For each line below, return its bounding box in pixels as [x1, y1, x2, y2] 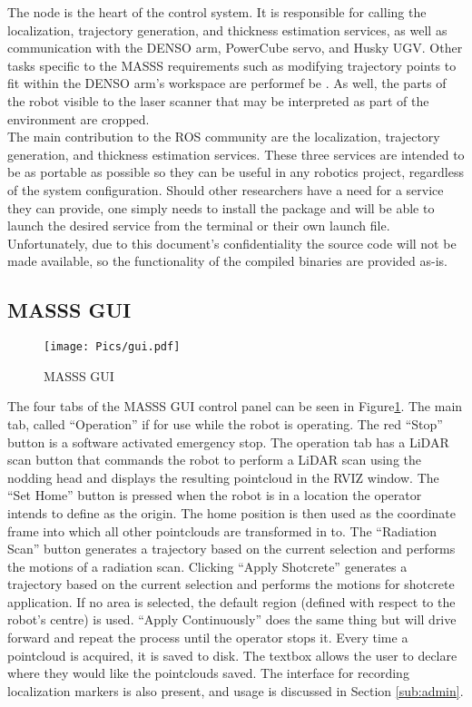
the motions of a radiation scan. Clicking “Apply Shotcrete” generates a [7, 556, 408, 575]
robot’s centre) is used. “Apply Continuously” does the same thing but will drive [7, 610, 457, 629]
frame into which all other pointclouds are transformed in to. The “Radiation [7, 521, 438, 540]
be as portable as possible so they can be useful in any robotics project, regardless [7, 162, 464, 182]
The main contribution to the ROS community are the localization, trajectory [7, 127, 440, 146]
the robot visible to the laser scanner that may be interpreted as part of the [7, 91, 429, 110]
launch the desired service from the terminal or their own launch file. [7, 216, 390, 235]
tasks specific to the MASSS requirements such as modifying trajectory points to [7, 55, 457, 74]
